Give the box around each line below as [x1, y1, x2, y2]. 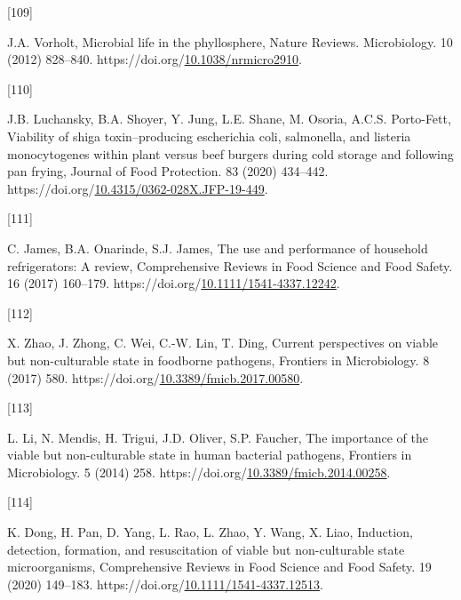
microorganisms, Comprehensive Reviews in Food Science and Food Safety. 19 [7, 557, 432, 576]
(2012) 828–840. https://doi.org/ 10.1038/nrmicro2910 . [7, 50, 302, 68]
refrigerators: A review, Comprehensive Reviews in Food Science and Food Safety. [7, 256, 453, 275]
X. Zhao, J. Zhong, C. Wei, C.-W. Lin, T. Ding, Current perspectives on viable [7, 333, 439, 352]
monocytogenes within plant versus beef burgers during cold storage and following [7, 144, 454, 163]
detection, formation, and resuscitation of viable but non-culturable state [7, 540, 405, 558]
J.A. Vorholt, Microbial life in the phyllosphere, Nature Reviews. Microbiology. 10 [7, 32, 453, 51]
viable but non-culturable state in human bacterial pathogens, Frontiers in [7, 445, 412, 464]
